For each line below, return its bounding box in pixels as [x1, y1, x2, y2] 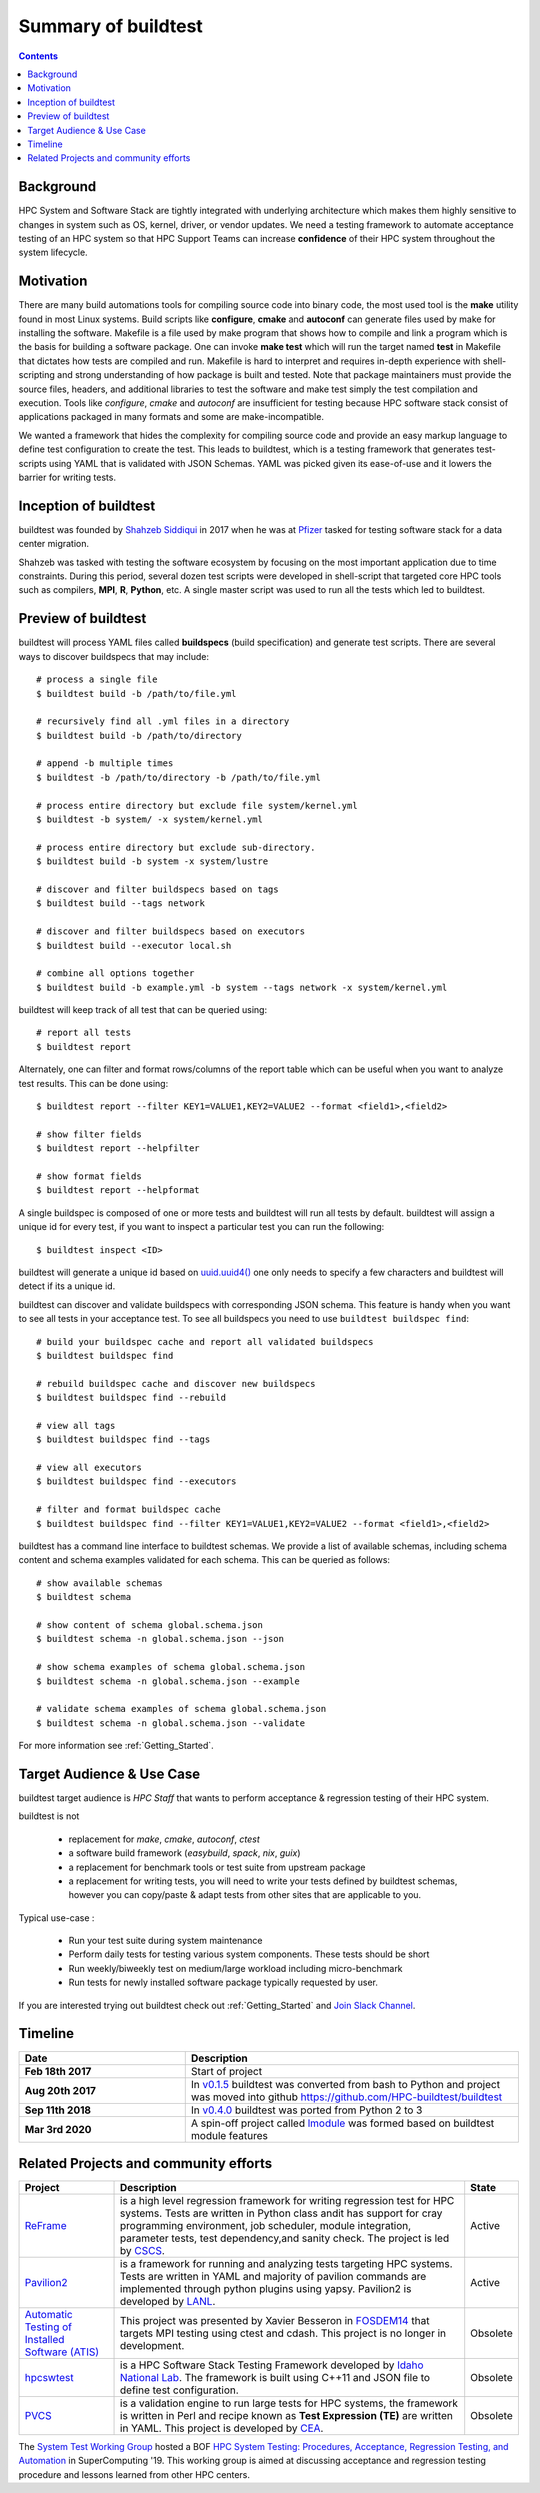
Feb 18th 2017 [24, 2064, 92, 2078]
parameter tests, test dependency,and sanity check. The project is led [120, 2231, 450, 2245]
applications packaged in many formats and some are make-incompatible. [18, 411, 325, 423]
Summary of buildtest [18, 15, 204, 37]
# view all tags [36, 1420, 116, 1431]
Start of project [190, 2064, 263, 2078]
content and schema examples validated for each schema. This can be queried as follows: [18, 1554, 390, 1566]
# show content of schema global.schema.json [36, 1619, 264, 1630]
